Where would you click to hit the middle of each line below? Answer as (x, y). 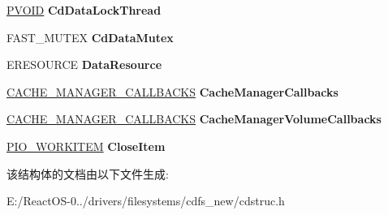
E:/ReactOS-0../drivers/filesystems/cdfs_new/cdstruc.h (146, 201)
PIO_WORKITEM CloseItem (86, 146)
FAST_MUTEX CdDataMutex (90, 37)
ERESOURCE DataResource (84, 64)
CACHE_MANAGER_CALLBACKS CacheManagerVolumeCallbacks (194, 119)
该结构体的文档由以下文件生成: (88, 173)
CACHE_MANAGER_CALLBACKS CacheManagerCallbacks (172, 91)
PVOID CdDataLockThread (84, 10)
